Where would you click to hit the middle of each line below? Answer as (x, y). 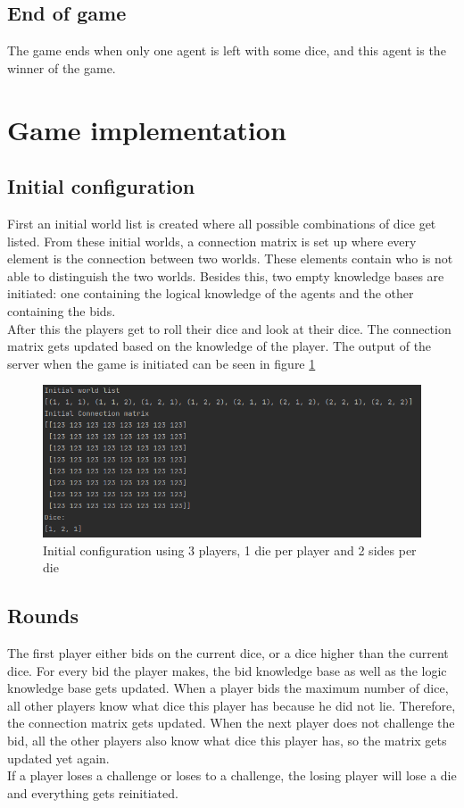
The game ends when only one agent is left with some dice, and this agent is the (227, 50)
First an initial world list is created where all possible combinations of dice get (222, 223)
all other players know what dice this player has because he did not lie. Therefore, (232, 705)
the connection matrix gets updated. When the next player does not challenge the (231, 723)
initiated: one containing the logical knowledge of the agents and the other (211, 293)
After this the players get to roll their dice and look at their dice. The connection (229, 328)
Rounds (43, 616)
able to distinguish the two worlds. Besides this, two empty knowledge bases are (226, 275)
